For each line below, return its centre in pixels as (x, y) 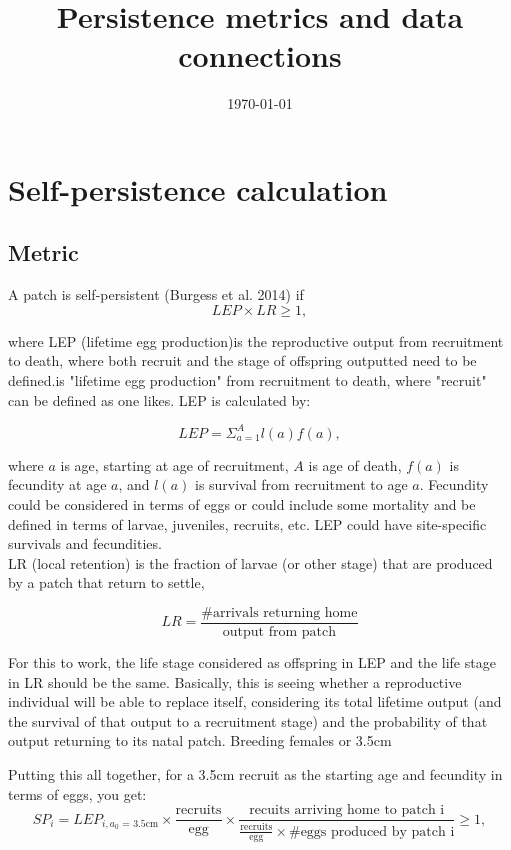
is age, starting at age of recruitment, (174, 464)
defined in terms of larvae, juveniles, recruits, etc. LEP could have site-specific (247, 523)
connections (260, 55)
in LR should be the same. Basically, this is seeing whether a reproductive (235, 681)
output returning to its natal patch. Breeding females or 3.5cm (200, 740)
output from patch (279, 631)
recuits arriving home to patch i (347, 810)
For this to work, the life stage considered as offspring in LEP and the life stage (252, 661)
